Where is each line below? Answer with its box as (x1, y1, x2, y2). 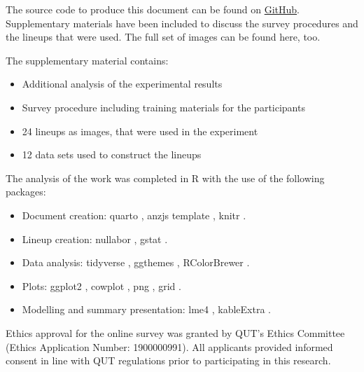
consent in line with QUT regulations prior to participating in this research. (6, 353, 331, 368)
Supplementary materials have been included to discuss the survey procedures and (6, 15, 358, 30)
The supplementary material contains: (6, 53, 169, 67)
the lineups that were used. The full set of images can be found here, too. (6, 29, 321, 44)
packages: (6, 184, 46, 199)
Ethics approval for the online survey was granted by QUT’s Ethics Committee (6, 325, 345, 340)
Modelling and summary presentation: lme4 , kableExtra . (22, 302, 271, 317)
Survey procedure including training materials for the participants (22, 99, 305, 114)
